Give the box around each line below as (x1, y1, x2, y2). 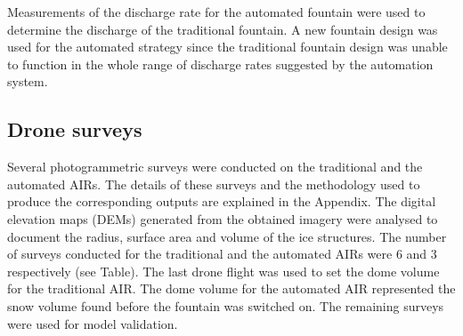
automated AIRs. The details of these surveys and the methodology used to (7, 174, 420, 193)
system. (7, 72, 48, 91)
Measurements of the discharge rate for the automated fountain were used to (7, 3, 426, 20)
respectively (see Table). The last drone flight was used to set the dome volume (7, 261, 440, 280)
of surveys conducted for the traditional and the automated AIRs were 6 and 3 (7, 244, 437, 263)
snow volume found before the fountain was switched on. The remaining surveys (7, 296, 444, 315)
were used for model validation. (7, 314, 178, 332)
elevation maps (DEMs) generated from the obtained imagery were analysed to (7, 209, 438, 228)
